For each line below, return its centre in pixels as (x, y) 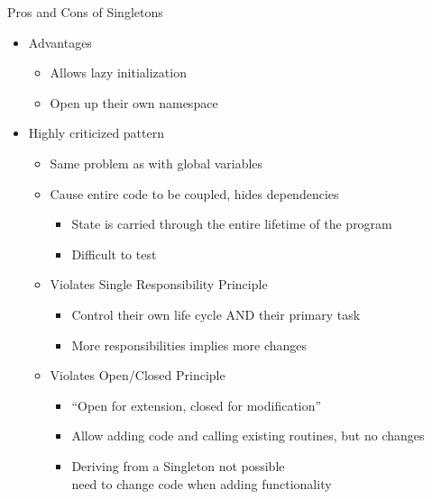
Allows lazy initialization (118, 73)
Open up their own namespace (134, 102)
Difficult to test (114, 254)
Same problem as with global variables (156, 163)
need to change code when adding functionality (202, 483)
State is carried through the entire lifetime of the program (232, 224)
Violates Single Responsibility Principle (159, 284)
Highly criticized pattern (97, 133)
